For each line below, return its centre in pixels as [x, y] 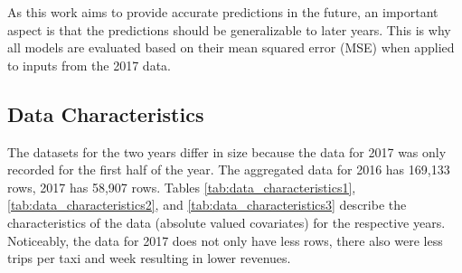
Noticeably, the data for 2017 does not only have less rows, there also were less [225, 240]
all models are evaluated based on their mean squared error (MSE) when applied [231, 47]
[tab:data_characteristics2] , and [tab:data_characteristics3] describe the [207, 205]
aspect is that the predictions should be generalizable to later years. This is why [229, 29]
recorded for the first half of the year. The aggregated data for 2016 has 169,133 [229, 169]
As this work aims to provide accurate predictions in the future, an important [223, 12]
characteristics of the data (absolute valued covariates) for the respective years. [226, 222]
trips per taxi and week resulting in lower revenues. [149, 258]
